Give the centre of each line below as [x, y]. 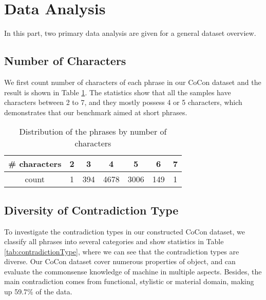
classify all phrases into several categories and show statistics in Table [114, 241]
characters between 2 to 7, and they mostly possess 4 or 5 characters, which [123, 102]
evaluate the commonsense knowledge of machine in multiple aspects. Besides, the [133, 271]
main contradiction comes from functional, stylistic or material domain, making [129, 281]
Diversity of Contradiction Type [91, 210]
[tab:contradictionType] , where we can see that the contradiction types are [122, 251]
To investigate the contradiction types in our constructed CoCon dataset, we [125, 231]
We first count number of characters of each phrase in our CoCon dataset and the [133, 82]
